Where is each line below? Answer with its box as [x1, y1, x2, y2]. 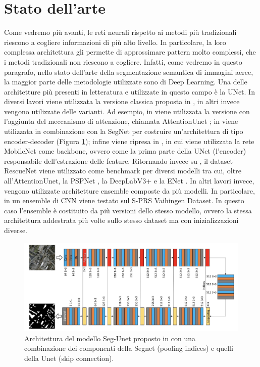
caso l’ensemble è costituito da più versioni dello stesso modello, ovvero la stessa [4, 205, 252, 215]
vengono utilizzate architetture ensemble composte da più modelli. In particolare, [4, 185, 255, 196]
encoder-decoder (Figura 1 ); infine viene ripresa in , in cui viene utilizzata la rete [4, 135, 254, 146]
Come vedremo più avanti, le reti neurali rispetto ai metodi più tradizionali [4, 27, 237, 37]
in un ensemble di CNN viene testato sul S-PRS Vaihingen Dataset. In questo [4, 195, 244, 206]
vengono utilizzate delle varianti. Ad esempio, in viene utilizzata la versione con [4, 106, 250, 116]
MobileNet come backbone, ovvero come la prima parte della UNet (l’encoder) [4, 146, 246, 156]
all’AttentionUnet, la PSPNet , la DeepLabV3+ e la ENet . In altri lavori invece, [4, 175, 254, 186]
